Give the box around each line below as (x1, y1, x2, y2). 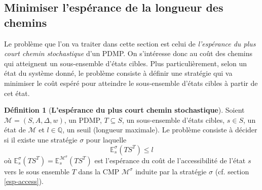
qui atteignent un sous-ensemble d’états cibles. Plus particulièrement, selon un (4, 58, 247, 68)
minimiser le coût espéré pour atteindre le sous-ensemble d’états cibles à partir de (4, 77, 258, 88)
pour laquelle (86, 134, 127, 145)
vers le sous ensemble (4, 166, 70, 176)
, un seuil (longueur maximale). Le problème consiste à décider (62, 124, 257, 135)
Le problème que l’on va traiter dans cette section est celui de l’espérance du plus (4, 38, 256, 49)
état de (4, 124, 26, 135)
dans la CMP (78, 166, 120, 176)
